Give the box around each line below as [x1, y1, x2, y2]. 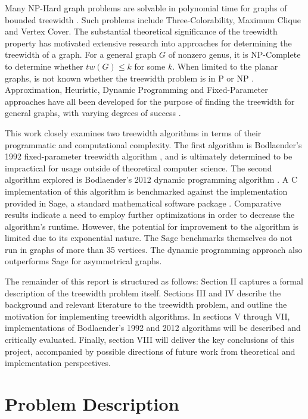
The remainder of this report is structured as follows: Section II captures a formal [5, 275, 303, 287]
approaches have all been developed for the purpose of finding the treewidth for [5, 95, 295, 107]
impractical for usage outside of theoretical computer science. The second [5, 161, 272, 174]
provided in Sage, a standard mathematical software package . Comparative [5, 196, 281, 209]
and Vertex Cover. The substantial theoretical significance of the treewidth [5, 25, 278, 37]
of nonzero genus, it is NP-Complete [168, 48, 301, 61]
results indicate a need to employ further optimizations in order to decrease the [5, 208, 295, 221]
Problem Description [5, 392, 179, 415]
